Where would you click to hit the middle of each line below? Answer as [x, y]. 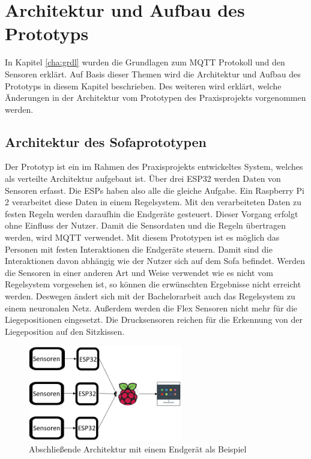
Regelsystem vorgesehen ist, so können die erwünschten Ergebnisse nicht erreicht [153, 284]
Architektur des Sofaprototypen [106, 141]
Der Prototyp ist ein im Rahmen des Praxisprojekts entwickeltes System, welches [154, 166]
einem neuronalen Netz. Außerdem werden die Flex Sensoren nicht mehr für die [151, 307]
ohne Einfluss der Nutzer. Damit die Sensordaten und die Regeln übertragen [146, 225]
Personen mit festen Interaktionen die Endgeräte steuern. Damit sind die [139, 249]
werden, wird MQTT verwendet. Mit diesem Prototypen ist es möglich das [142, 237]
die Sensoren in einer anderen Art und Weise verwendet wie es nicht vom [139, 272]
